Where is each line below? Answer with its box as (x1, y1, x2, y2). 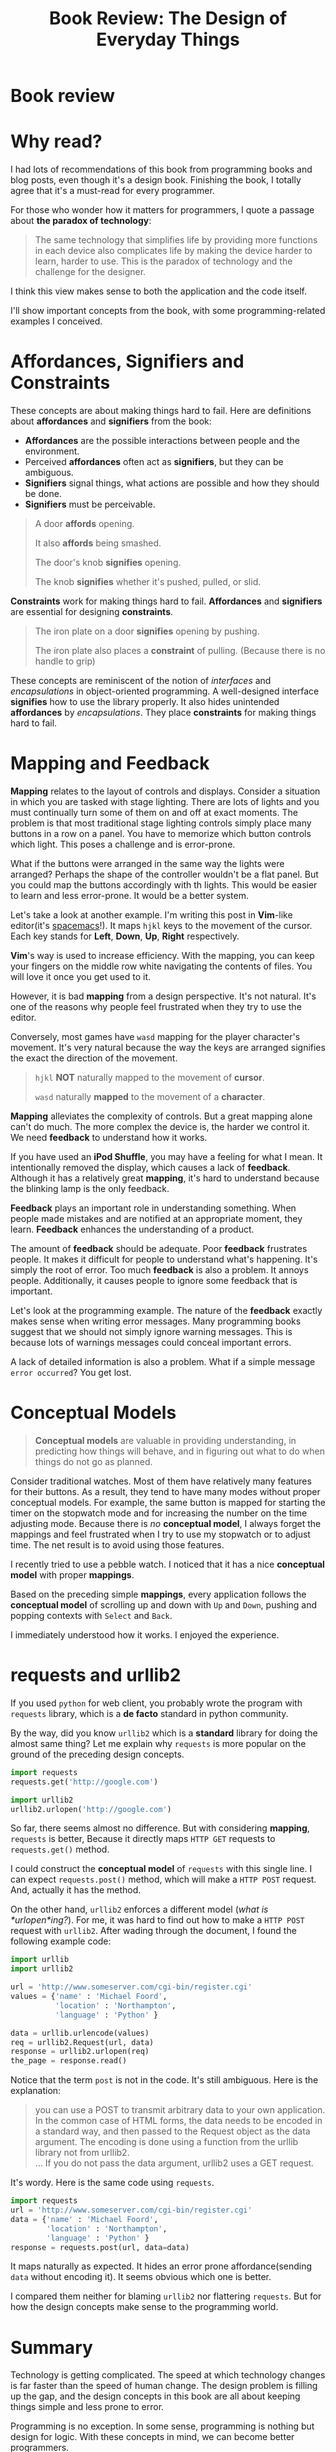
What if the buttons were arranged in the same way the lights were (10, 858, 285, 869)
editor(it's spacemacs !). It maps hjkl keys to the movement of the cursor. (10, 920, 313, 931)
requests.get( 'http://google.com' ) (10, 1777, 159, 1787)
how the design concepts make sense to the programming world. (10, 2301, 279, 2313)
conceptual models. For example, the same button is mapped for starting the (10, 1496, 326, 1508)
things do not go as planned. (34, 1455, 153, 1467)
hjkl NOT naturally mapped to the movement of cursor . (34, 1072, 265, 1083)
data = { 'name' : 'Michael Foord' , (10, 2214, 159, 2224)
